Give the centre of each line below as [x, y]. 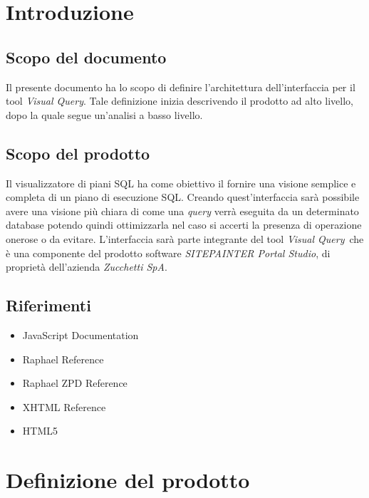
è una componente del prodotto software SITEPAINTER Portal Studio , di [168, 253]
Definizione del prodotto [128, 480]
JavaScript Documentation [80, 334]
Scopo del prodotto [78, 153]
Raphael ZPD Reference [75, 383]
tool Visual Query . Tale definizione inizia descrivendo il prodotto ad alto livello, [180, 101]
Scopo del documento [86, 57]
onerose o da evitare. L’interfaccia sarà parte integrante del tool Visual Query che [185, 238]
